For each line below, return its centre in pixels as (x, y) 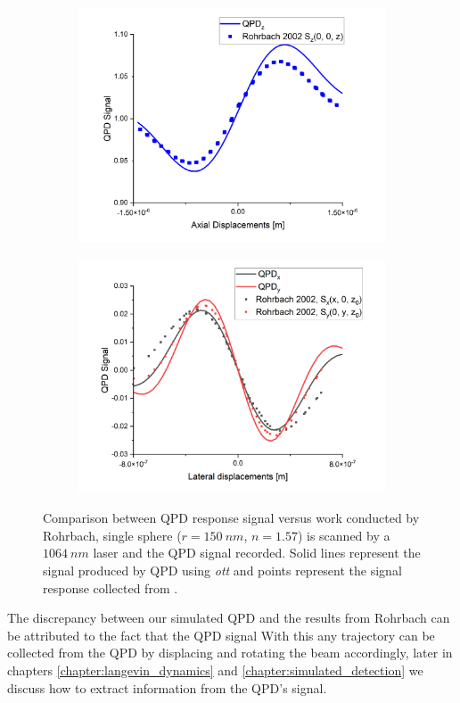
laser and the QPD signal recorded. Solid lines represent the (257, 553)
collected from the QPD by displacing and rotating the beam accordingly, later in (230, 653)
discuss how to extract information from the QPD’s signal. (167, 687)
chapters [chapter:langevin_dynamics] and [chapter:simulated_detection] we (215, 670)
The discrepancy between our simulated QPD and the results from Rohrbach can (229, 618)
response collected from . (111, 587)
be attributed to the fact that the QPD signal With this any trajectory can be (221, 635)
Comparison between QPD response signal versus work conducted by (231, 518)
